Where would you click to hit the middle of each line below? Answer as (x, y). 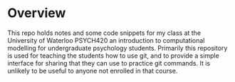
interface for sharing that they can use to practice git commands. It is (109, 63)
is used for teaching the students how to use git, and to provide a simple (113, 56)
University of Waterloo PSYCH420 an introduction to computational (106, 40)
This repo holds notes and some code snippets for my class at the (104, 33)
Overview (37, 13)
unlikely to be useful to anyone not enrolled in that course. (93, 71)
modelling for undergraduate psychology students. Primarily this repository (117, 48)
